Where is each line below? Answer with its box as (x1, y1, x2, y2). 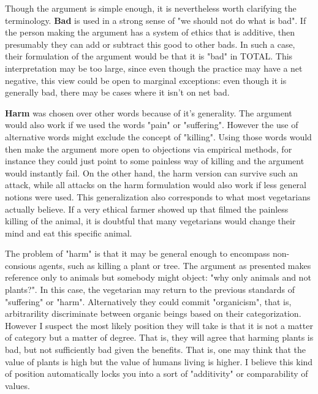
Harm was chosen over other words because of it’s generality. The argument (5, 106, 292, 119)
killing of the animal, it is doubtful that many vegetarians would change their (5, 214, 296, 227)
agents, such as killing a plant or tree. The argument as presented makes (39, 259, 311, 271)
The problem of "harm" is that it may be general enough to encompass (5, 247, 270, 260)
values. (5, 379, 30, 392)
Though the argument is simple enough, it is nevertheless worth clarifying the (5, 2, 297, 14)
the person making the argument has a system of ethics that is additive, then (5, 26, 295, 39)
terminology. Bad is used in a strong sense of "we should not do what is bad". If (5, 13, 306, 26)
